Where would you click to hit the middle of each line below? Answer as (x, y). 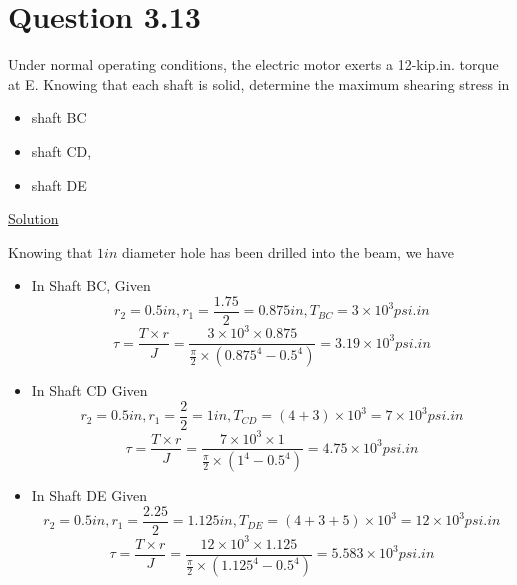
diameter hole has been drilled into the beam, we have (287, 251)
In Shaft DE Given (89, 495)
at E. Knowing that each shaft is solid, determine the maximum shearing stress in (259, 83)
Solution (33, 218)
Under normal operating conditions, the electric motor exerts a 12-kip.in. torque (253, 64)
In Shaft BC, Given (91, 285)
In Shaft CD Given (89, 390)
